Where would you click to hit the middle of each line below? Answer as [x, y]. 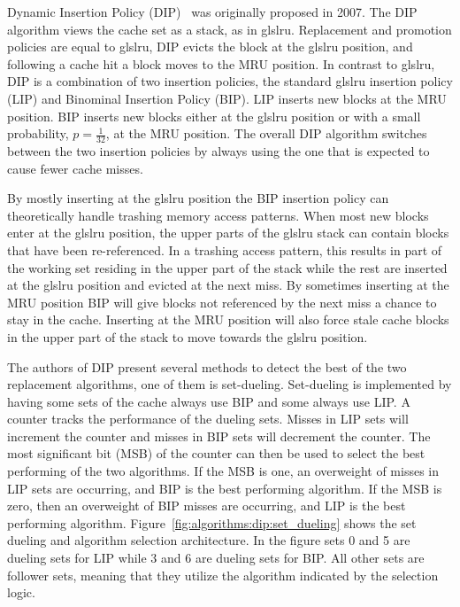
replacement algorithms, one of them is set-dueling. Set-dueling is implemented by [230, 384]
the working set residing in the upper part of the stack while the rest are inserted [227, 267]
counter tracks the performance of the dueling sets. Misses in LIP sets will [208, 419]
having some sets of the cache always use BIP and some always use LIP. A [209, 401]
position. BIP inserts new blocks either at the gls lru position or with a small [214, 116]
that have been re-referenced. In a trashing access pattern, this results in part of [225, 249]
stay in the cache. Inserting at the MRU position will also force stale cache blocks [228, 319]
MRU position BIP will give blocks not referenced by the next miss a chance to [222, 302]
